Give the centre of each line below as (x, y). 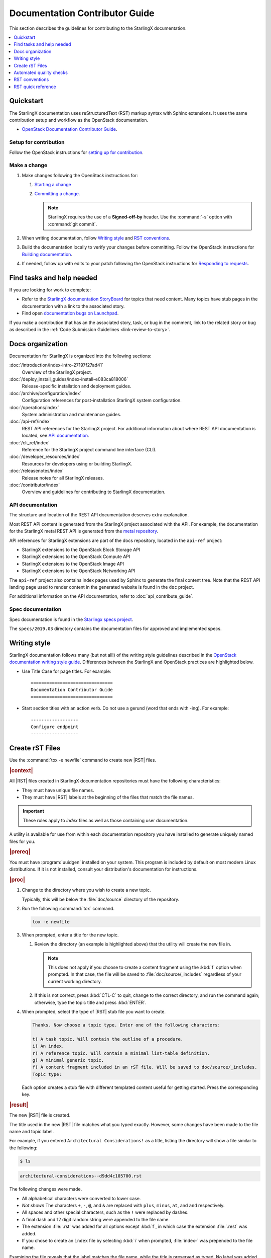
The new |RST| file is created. (40, 1115)
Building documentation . (47, 254)
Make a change (28, 165)
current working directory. (75, 981)
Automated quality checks (41, 72)
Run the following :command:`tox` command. (68, 908)
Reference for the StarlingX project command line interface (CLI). (89, 450)
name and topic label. (32, 1131)
